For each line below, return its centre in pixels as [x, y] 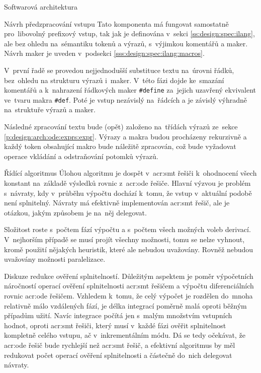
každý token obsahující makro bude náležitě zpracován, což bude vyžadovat [120, 146]
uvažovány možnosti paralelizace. [55, 259]
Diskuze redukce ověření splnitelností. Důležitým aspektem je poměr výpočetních [129, 276]
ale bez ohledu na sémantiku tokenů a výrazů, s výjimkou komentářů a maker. [126, 43]
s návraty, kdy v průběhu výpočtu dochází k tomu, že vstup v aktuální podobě [128, 193]
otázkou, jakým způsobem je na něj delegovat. [75, 212]
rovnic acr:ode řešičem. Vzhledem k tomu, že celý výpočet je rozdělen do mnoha [128, 295]
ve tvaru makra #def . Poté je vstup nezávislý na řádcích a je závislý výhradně [126, 99]
